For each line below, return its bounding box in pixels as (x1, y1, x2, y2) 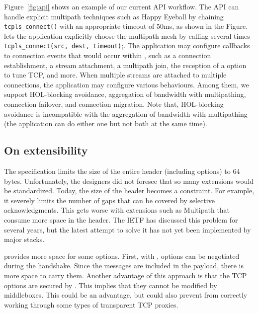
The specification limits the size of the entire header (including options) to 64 (4, 166, 240, 176)
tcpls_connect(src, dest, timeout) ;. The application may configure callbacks (4, 40, 250, 51)
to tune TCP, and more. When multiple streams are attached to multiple (4, 70, 227, 80)
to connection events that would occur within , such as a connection (4, 50, 211, 61)
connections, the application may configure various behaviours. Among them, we (4, 79, 249, 89)
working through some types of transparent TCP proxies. (4, 299, 178, 310)
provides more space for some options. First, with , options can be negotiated (4, 250, 240, 261)
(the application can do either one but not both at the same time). (4, 118, 207, 129)
